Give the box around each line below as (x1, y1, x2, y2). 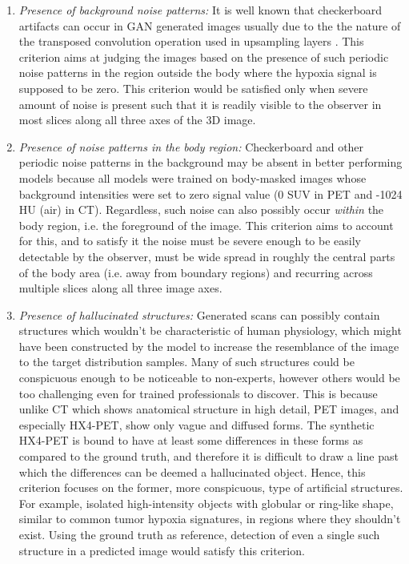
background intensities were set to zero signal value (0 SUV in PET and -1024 (18, 185, 403, 202)
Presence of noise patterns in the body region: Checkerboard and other (18, 138, 364, 155)
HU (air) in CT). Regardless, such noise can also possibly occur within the (18, 201, 384, 218)
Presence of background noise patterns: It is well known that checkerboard (18, 2, 383, 18)
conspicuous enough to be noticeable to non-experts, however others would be (18, 369, 400, 386)
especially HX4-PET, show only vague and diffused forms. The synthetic (18, 416, 375, 433)
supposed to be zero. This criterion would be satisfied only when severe (18, 79, 368, 96)
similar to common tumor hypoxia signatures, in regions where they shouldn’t (18, 510, 401, 527)
